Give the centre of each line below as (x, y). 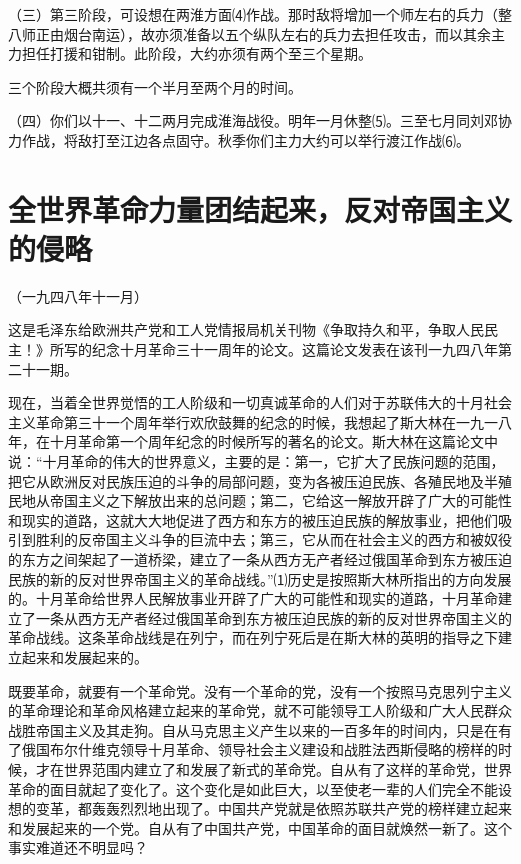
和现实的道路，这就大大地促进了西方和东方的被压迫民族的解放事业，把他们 (253, 519)
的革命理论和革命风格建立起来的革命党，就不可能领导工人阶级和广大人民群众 (260, 710)
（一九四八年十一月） (78, 295)
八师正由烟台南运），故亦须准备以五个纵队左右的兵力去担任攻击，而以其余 (249, 33)
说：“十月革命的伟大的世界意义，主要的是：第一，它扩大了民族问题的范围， (256, 461)
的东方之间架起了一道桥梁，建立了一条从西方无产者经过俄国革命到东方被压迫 (260, 559)
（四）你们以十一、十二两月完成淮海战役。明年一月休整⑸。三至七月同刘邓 (253, 120)
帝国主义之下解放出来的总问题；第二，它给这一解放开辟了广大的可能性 (280, 500)
